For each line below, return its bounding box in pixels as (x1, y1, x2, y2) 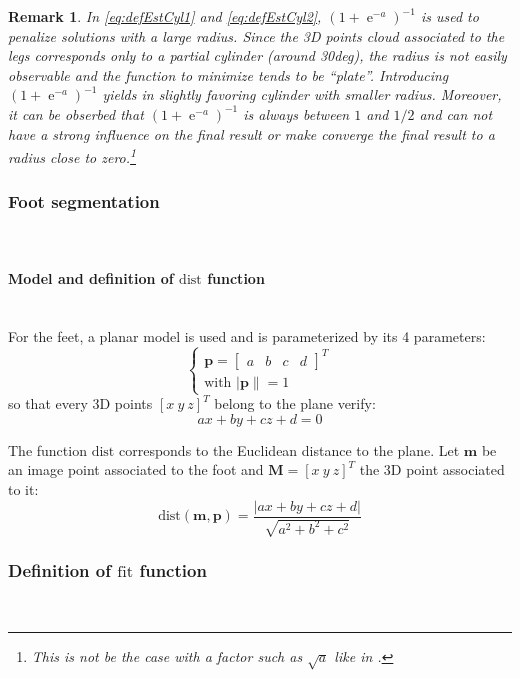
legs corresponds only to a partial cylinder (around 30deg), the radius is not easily (8, 45, 507, 66)
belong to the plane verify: (214, 393, 376, 414)
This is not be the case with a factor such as (31, 645, 303, 666)
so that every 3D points (8, 393, 153, 414)
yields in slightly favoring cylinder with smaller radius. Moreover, (102, 84, 502, 105)
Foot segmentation (8, 189, 160, 214)
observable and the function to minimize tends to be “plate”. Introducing (8, 64, 449, 85)
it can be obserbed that (8, 103, 144, 124)
